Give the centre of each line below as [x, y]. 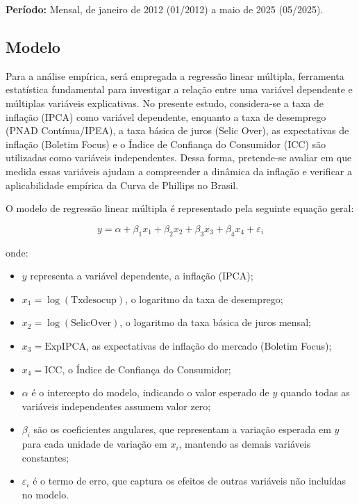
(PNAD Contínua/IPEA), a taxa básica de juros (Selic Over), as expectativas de [177, 130]
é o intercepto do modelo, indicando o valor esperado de [150, 392]
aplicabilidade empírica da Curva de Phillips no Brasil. [122, 185]
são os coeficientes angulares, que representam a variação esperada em [182, 429]
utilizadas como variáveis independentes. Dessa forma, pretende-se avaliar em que [179, 157]
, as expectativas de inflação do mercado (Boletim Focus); [209, 345]
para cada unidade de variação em [94, 444]
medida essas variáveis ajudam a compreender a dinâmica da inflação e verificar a [179, 171]
